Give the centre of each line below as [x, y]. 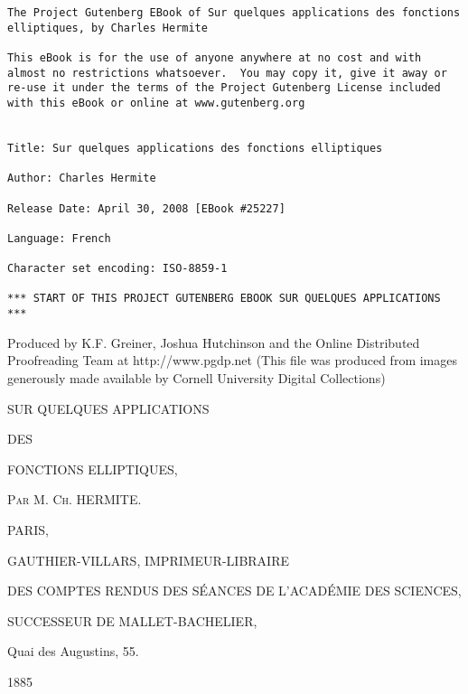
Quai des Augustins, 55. [73, 651]
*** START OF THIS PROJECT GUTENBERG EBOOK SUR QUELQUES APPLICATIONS [224, 299]
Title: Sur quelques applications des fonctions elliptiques [195, 148]
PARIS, [28, 529]
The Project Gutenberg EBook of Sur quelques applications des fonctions [234, 13]
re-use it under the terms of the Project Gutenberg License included [224, 88]
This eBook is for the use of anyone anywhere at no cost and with [215, 57]
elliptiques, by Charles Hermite [108, 28]
